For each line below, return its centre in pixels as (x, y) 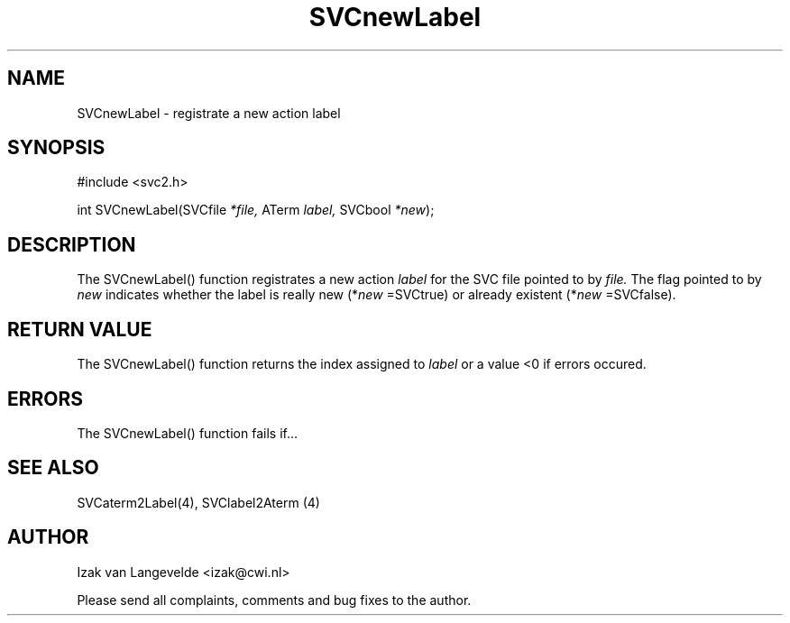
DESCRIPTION (72, 244)
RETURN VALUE (80, 329)
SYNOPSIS (56, 148)
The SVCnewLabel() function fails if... (188, 433)
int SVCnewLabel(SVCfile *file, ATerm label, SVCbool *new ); (256, 210)
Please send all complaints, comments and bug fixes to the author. (274, 600)
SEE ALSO (53, 468)
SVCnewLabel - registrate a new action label (209, 113)
